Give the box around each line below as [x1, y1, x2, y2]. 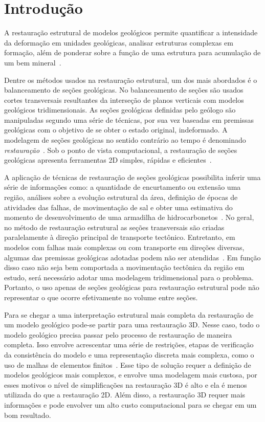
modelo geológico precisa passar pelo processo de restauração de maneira [4, 329, 232, 340]
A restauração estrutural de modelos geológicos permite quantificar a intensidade [4, 27, 258, 38]
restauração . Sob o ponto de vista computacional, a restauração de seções [4, 144, 237, 155]
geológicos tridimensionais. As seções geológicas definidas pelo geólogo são [4, 104, 236, 115]
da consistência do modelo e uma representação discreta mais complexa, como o [4, 349, 254, 360]
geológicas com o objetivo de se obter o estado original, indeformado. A [4, 124, 228, 135]
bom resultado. [4, 409, 51, 420]
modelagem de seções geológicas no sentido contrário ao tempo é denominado [4, 135, 246, 145]
